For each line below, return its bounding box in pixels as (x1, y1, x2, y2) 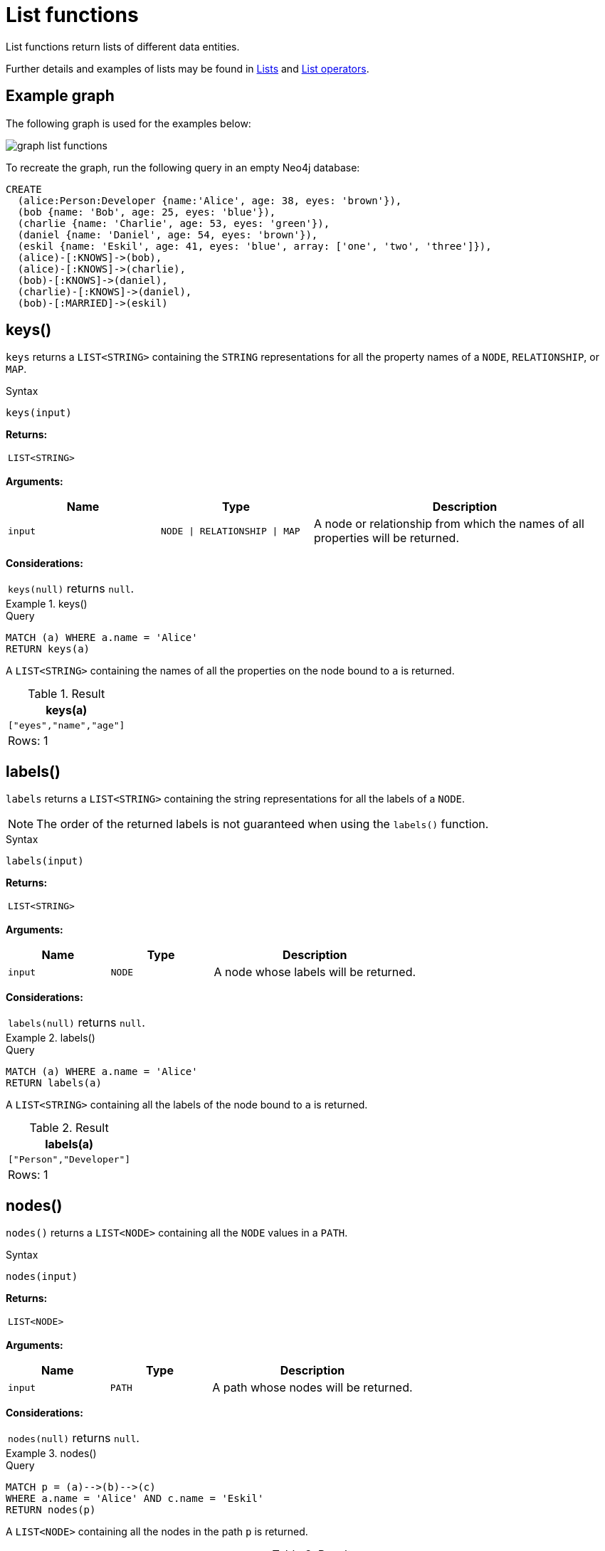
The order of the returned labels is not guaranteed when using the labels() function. (36, 817, 489, 832)
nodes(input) (6, 1271, 78, 1283)
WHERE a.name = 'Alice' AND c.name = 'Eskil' (6, 1493, 264, 1505)
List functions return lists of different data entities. (6, 40, 240, 53)
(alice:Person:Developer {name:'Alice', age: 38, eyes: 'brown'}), (17, 194, 402, 206)
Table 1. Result (28, 687, 105, 702)
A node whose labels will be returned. (214, 965, 416, 980)
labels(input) (6, 855, 84, 867)
